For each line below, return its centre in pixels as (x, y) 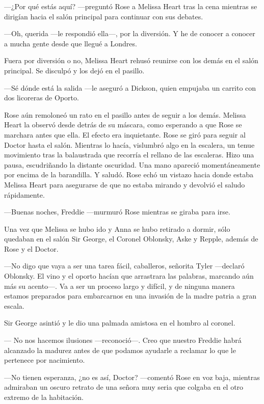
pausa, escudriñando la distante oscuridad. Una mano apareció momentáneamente (132, 164)
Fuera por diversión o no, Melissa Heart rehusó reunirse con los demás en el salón (131, 60)
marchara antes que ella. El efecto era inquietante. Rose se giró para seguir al (125, 134)
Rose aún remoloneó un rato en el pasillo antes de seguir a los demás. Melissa (125, 114)
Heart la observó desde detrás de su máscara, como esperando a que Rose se (123, 125)
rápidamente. (24, 194)
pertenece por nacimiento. (45, 360)
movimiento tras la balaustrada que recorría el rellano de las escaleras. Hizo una (129, 155)
